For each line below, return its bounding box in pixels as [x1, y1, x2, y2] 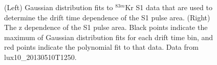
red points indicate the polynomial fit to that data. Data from [4, 42, 199, 52]
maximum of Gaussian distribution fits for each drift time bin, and [4, 31, 213, 42]
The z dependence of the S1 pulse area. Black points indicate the [4, 22, 208, 32]
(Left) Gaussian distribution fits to [4, 2, 113, 12]
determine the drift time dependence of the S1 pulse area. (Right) [4, 12, 210, 22]
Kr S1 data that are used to [125, 2, 212, 12]
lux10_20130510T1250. [4, 51, 77, 62]
